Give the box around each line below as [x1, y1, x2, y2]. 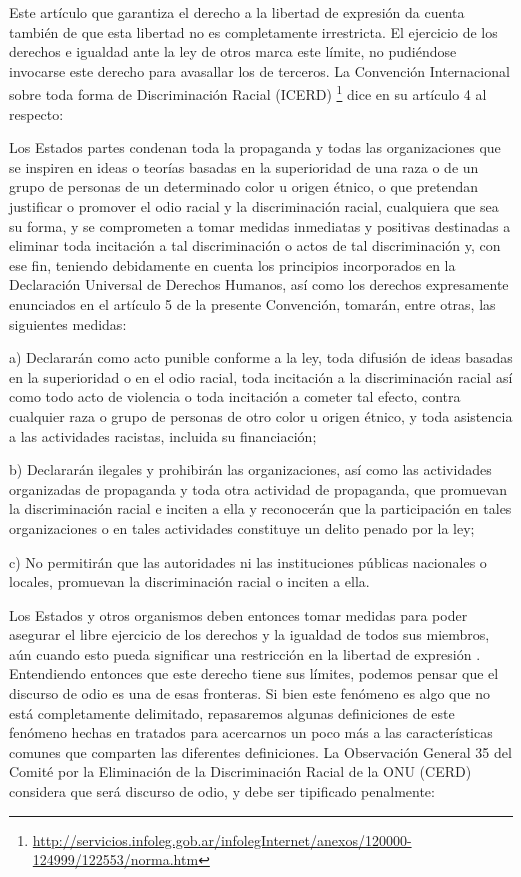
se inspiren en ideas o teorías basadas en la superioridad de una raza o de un [9, 156, 479, 177]
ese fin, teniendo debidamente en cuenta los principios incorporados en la [9, 254, 456, 275]
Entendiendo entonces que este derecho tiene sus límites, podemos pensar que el [9, 663, 499, 684]
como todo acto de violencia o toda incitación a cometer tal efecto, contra [9, 386, 461, 407]
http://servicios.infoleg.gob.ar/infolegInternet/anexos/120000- [32, 829, 412, 850]
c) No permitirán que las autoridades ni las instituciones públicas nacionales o [9, 551, 487, 572]
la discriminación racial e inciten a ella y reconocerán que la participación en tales [9, 498, 512, 519]
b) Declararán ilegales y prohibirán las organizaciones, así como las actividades [9, 459, 492, 480]
